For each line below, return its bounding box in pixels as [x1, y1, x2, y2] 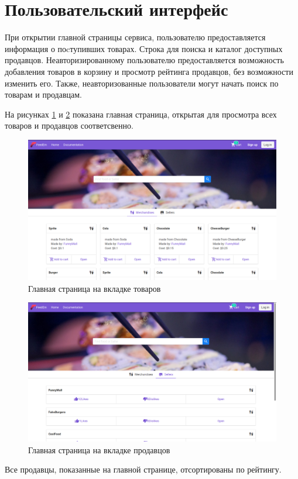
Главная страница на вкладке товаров [28, 282, 161, 294]
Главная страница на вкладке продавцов [28, 443, 170, 456]
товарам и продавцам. [5, 88, 82, 101]
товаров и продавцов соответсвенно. [5, 119, 133, 132]
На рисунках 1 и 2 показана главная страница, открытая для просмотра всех [5, 108, 277, 120]
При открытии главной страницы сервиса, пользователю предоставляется [5, 31, 266, 43]
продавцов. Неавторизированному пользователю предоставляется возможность [5, 54, 284, 66]
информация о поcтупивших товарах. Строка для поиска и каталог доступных [5, 42, 283, 54]
